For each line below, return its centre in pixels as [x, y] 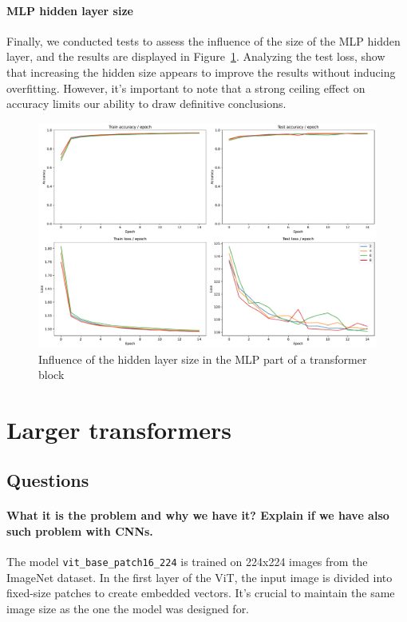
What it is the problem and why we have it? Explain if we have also [198, 515]
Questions [48, 480]
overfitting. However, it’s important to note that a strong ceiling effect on [186, 88]
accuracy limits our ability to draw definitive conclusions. [146, 104]
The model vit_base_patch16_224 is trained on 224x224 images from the [187, 562]
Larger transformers [119, 429]
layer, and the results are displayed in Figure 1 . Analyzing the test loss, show [196, 56]
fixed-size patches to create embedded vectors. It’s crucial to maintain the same [201, 593]
